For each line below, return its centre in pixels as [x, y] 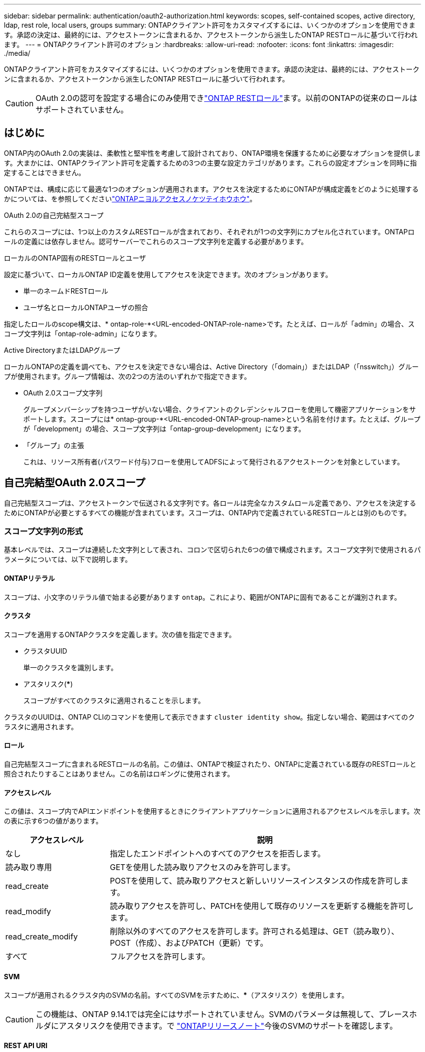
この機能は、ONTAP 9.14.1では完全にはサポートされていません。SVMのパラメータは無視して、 [207, 1014]
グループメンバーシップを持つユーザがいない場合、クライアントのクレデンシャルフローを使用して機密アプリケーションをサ [220, 409]
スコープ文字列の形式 [43, 532]
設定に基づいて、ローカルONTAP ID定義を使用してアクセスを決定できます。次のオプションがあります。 [168, 274]
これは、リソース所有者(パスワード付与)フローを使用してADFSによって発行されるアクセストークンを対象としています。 [214, 461]
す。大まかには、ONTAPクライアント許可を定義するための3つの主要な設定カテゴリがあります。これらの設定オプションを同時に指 [210, 163]
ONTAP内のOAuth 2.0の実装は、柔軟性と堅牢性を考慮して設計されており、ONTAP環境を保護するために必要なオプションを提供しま [212, 153]
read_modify [28, 912]
